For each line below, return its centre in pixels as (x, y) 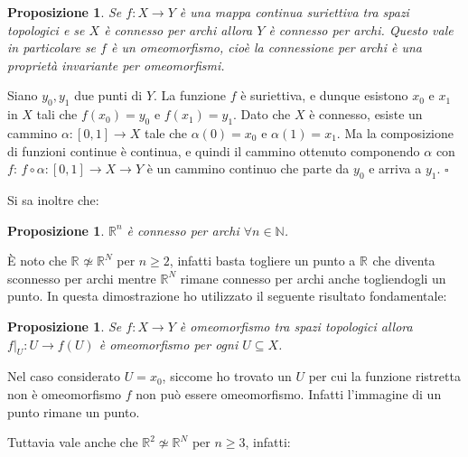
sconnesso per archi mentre (82, 278)
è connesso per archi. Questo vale (361, 29)
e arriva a (395, 168)
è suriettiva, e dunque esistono (324, 95)
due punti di (108, 95)
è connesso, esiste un (366, 114)
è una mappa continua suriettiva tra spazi (294, 12)
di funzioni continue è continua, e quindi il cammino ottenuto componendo (214, 150)
